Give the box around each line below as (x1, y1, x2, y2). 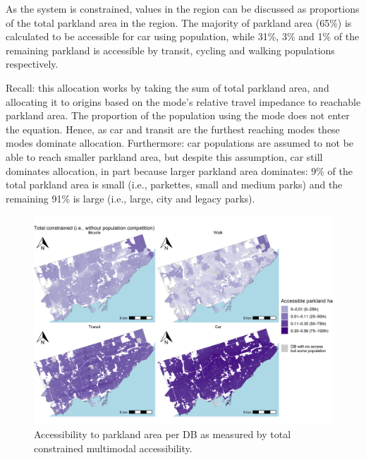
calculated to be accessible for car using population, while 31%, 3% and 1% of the (6, 29, 360, 44)
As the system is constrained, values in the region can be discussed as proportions (6, 1, 360, 16)
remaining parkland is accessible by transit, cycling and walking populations (6, 42, 335, 57)
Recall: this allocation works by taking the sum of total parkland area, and (6, 80, 329, 95)
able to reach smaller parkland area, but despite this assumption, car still (6, 149, 323, 164)
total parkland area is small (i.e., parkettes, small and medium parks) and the (6, 177, 343, 192)
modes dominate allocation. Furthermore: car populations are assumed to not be (6, 135, 354, 150)
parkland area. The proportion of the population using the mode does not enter (6, 108, 350, 123)
